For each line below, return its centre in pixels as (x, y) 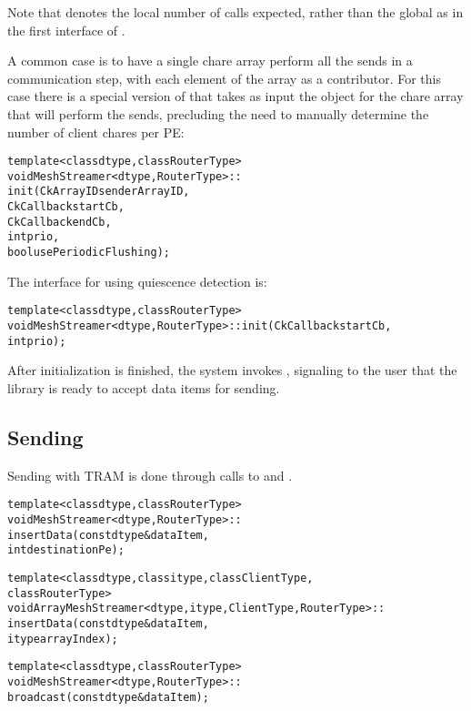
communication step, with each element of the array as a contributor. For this (224, 78)
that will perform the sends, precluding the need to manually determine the (218, 113)
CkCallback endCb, (60, 222)
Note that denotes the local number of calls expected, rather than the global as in (235, 12)
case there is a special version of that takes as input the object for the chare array (235, 96)
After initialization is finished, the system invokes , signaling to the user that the (232, 370)
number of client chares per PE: (96, 132)
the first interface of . (66, 30)
